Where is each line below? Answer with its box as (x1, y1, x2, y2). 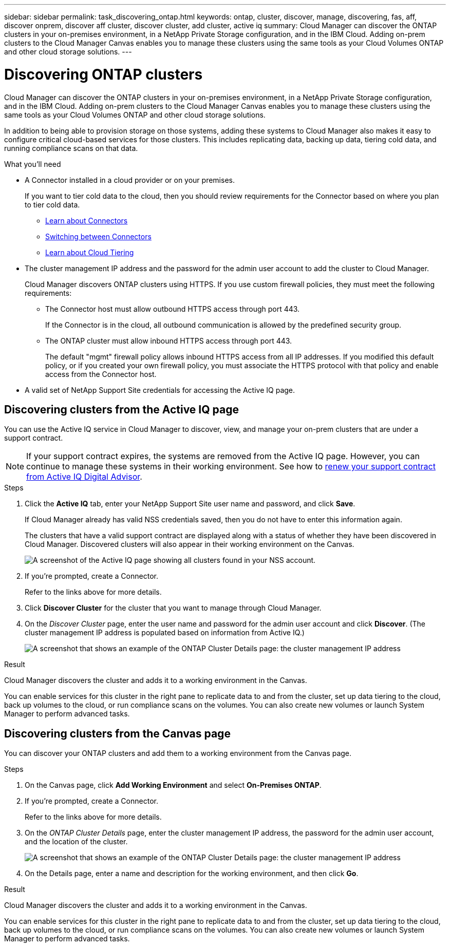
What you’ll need (4, 159, 61, 168)
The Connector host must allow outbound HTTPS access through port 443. (45, 304, 300, 313)
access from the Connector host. (45, 369, 157, 378)
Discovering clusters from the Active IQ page (4, 403, 239, 416)
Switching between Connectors (45, 232, 152, 241)
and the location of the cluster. (25, 837, 128, 846)
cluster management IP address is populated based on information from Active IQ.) (25, 628, 305, 637)
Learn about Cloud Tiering (45, 248, 134, 257)
